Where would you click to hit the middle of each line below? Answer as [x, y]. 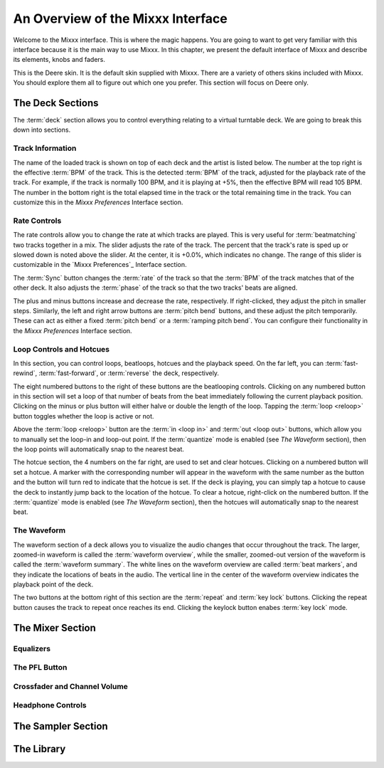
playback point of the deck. [53, 584]
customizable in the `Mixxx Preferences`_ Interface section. [100, 265]
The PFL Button [40, 668]
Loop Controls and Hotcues [62, 349]
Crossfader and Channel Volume [70, 686]
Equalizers [32, 648]
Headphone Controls [50, 705]
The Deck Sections [56, 103]
